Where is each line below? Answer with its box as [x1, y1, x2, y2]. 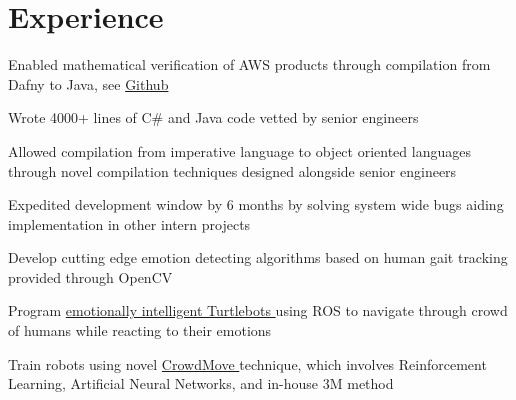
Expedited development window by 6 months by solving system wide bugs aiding [8, 194, 504, 215]
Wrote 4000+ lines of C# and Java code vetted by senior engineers [8, 107, 419, 128]
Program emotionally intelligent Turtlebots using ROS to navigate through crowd [8, 300, 508, 321]
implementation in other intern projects [8, 213, 251, 234]
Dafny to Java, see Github [8, 73, 169, 94]
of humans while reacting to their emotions [8, 320, 272, 341]
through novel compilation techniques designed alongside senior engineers [8, 160, 457, 181]
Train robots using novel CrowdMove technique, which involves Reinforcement [8, 353, 487, 374]
